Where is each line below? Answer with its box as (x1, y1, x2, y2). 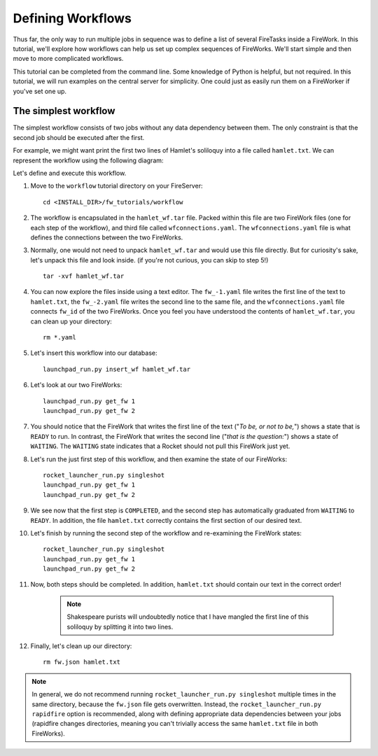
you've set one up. (13, 87, 66, 95)
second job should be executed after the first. (13, 133, 145, 141)
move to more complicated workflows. (13, 55, 124, 63)
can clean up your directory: (30, 317, 112, 325)
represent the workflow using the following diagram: (13, 156, 164, 164)
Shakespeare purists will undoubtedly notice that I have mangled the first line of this (66, 612, 309, 621)
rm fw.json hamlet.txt (43, 658, 121, 666)
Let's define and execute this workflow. (13, 169, 127, 177)
